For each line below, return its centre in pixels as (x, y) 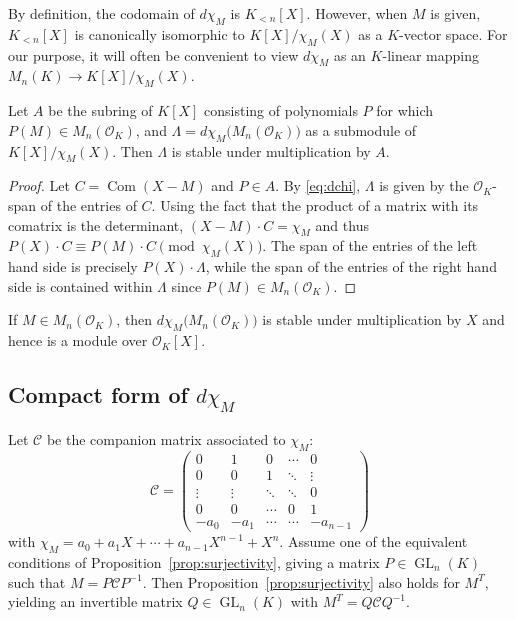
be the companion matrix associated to (166, 438)
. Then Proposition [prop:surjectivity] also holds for (301, 581)
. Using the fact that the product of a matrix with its (315, 204)
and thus (342, 224)
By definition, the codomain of (101, 13)
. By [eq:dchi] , (318, 185)
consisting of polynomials (281, 110)
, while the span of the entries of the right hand (351, 266)
